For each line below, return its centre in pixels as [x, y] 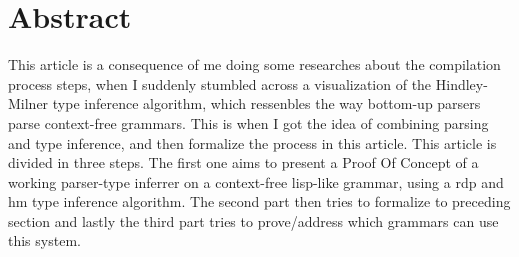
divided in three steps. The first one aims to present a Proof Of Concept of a [243, 162]
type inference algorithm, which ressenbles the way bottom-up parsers [266, 103]
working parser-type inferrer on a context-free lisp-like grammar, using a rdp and [256, 181]
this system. [44, 240]
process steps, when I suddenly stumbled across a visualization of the [220, 83]
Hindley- [461, 83]
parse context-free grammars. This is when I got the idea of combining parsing [248, 122]
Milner [28, 103]
